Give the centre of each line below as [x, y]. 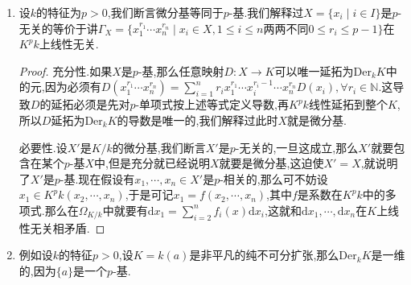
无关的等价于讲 [58, 28]
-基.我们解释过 [266, 12]
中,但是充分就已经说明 [152, 163]
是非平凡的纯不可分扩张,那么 [264, 255]
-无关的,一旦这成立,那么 [297, 147]
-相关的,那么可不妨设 [274, 178]
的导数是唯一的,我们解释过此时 [197, 120]
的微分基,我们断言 [159, 147]
